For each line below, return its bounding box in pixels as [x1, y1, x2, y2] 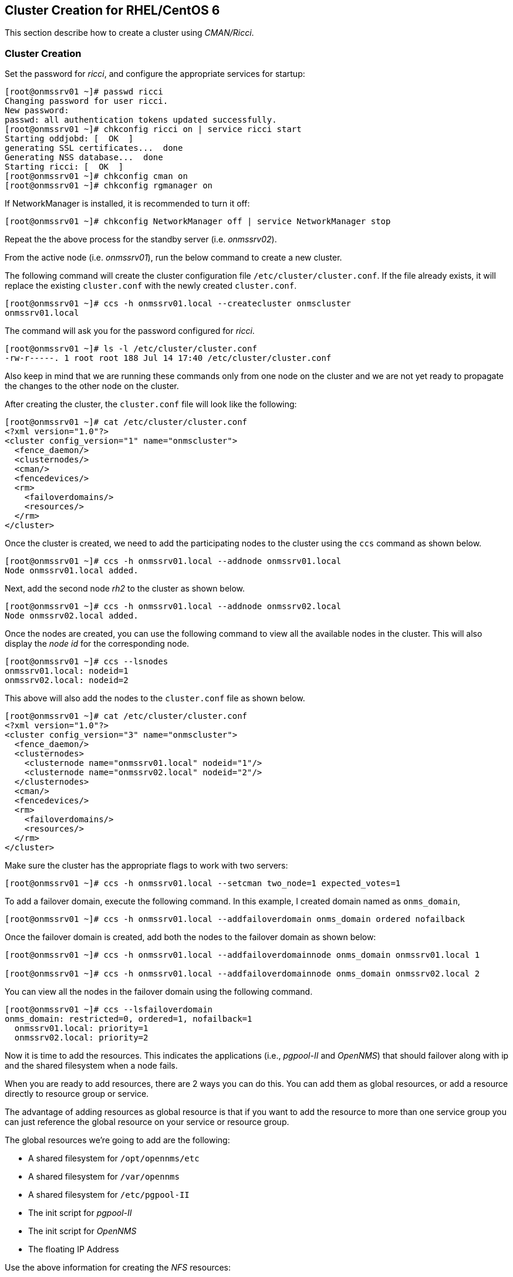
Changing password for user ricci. [5, 96, 168, 106]
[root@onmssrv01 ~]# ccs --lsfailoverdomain [5, 1005, 213, 1015]
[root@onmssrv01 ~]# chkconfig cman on [5, 171, 188, 181]
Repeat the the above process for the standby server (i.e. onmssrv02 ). [5, 234, 277, 245]
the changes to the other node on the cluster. [5, 381, 179, 391]
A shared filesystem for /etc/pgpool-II [28, 1190, 190, 1200]
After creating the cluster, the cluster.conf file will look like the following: [5, 399, 297, 410]
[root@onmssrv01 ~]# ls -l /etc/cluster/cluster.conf [5, 344, 257, 354]
